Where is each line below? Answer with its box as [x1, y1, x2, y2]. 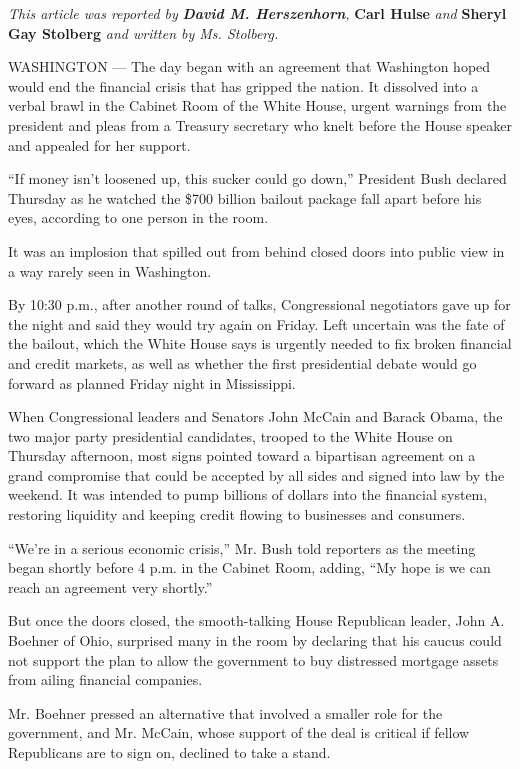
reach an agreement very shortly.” [8, 576, 213, 597]
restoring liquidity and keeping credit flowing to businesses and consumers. [8, 504, 466, 525]
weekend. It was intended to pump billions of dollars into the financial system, [8, 484, 488, 505]
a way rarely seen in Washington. [8, 260, 212, 281]
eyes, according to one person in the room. [8, 207, 269, 228]
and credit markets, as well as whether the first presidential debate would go [8, 352, 477, 373]
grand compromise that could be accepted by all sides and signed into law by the [8, 464, 505, 485]
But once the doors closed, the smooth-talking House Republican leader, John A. [8, 610, 505, 631]
